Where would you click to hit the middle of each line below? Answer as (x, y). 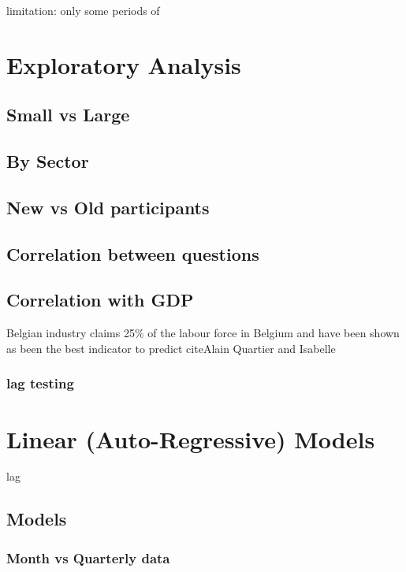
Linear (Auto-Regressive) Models (191, 438)
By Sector (48, 161)
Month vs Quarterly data (88, 557)
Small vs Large (68, 115)
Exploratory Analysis (124, 64)
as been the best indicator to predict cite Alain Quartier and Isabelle (171, 348)
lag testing (40, 383)
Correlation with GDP (100, 300)
